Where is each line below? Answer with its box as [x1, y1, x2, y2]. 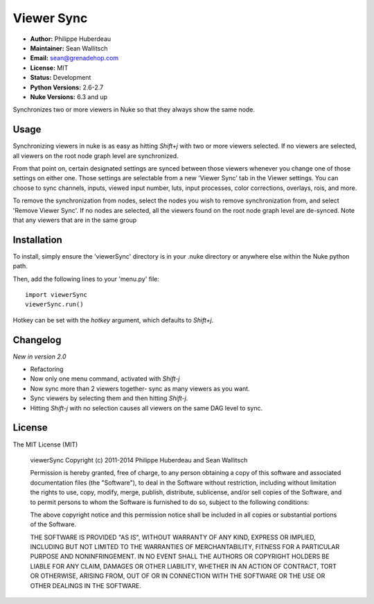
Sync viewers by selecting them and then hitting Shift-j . [30, 394, 188, 402]
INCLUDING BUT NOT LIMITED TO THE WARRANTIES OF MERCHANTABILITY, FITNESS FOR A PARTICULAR [30, 543, 339, 551]
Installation [12, 234, 62, 245]
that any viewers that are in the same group [12, 216, 137, 224]
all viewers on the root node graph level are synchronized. [12, 151, 179, 159]
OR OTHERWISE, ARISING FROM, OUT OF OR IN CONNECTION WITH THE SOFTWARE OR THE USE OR [30, 572, 326, 580]
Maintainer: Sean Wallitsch [30, 44, 108, 52]
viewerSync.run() [25, 300, 84, 309]
